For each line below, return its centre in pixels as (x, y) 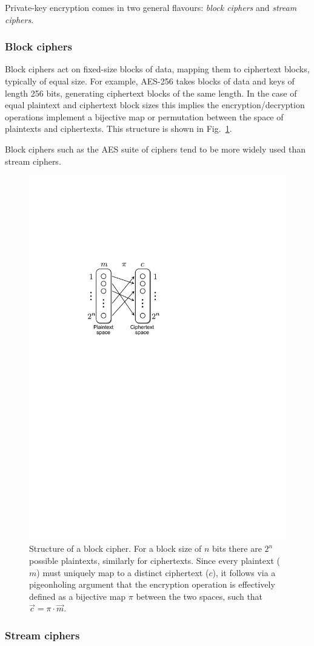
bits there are (237, 548)
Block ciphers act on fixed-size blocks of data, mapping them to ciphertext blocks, (157, 69)
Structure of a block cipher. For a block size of (115, 548)
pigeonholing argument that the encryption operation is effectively (152, 584)
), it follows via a (244, 572)
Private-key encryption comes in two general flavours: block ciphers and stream (151, 7)
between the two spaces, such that (199, 596)
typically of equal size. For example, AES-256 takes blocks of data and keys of (150, 81)
